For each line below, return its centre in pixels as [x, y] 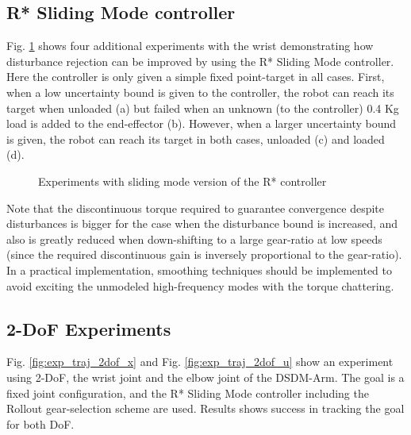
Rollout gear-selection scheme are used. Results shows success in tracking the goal [205, 408]
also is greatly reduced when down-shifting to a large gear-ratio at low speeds [194, 239]
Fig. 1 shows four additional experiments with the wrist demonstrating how [190, 46]
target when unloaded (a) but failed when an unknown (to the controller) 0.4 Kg [203, 108]
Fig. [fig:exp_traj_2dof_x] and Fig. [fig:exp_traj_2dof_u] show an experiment [200, 362]
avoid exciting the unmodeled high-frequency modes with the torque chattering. [200, 285]
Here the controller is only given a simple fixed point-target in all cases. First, [196, 77]
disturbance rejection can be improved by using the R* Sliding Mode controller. [200, 61]
